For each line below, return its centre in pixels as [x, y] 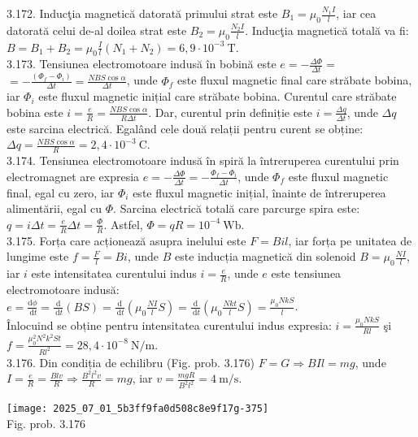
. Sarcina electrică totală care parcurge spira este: [237, 208]
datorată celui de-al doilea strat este [97, 30]
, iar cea [356, 13]
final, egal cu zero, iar [61, 192]
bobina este [35, 112]
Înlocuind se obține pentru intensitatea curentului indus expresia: [169, 325]
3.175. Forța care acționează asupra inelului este [126, 240]
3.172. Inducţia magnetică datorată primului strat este [142, 13]
